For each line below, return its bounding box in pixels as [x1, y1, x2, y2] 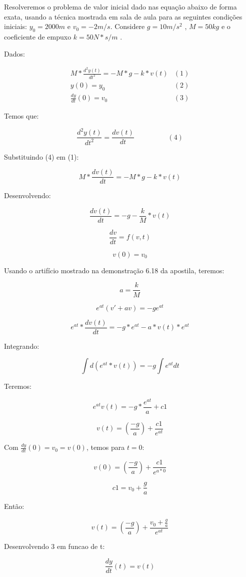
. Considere [110, 21, 145, 32]
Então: [4, 501, 24, 511]
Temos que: [4, 111, 39, 121]
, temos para [86, 442, 125, 452]
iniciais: [4, 21, 27, 32]
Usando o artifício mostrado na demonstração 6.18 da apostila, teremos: [4, 265, 224, 275]
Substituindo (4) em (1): [4, 151, 79, 162]
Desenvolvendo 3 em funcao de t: [4, 541, 105, 551]
